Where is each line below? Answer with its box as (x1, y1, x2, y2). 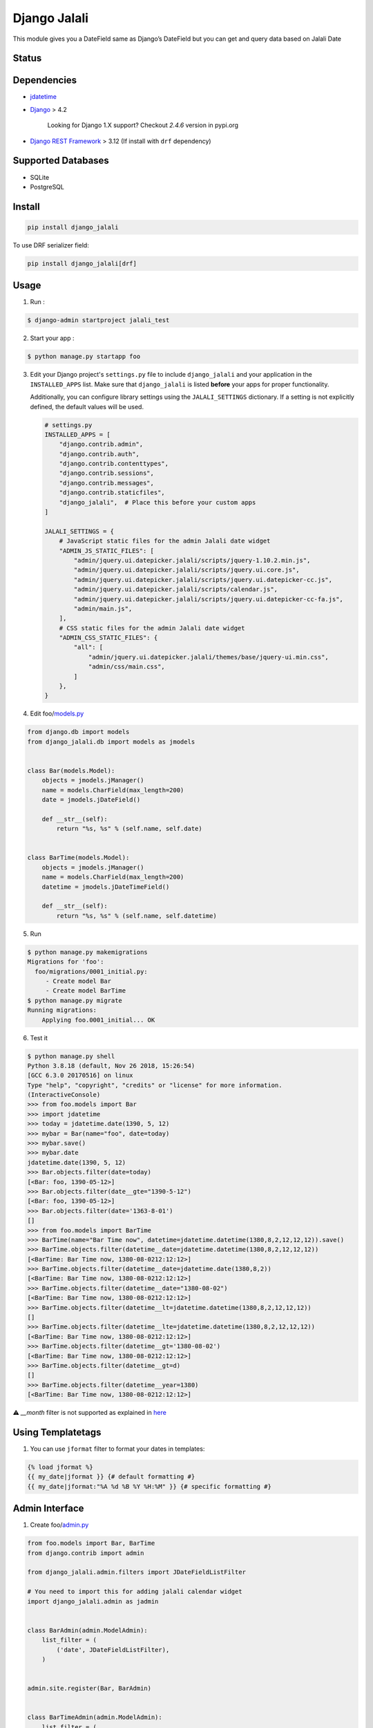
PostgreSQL (30, 182, 65, 191)
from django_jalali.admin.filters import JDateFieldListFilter (27, 1568, 247, 1576)
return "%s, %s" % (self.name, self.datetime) (56, 912, 217, 919)
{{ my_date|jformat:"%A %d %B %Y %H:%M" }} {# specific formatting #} (27, 1483, 272, 1490)
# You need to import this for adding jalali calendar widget (27, 1588, 242, 1596)
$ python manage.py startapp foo (27, 353, 141, 361)
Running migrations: (27, 1006, 97, 1014)
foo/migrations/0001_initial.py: (35, 968, 148, 975)
